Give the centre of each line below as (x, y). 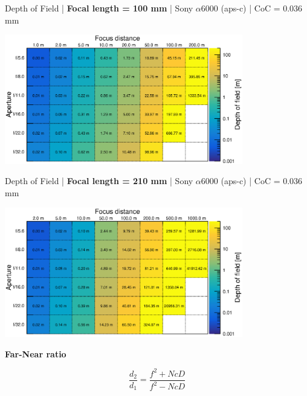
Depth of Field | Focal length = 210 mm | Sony (99, 181)
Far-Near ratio (36, 353)
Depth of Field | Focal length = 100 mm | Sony (99, 8)
